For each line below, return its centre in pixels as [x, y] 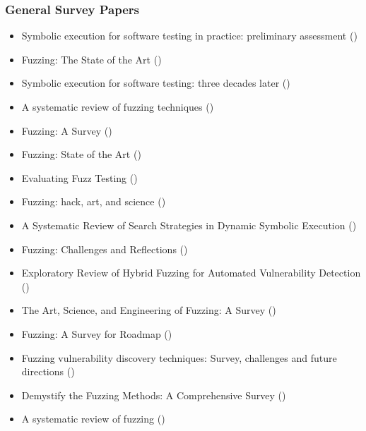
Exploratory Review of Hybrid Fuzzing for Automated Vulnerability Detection [191, 273]
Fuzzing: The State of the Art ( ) [91, 59]
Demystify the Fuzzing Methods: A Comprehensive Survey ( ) [154, 395]
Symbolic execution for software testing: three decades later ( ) [156, 83]
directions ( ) [48, 371]
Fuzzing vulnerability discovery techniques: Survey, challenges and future [179, 357]
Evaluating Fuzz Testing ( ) [79, 177]
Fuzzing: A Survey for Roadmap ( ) [97, 333]
